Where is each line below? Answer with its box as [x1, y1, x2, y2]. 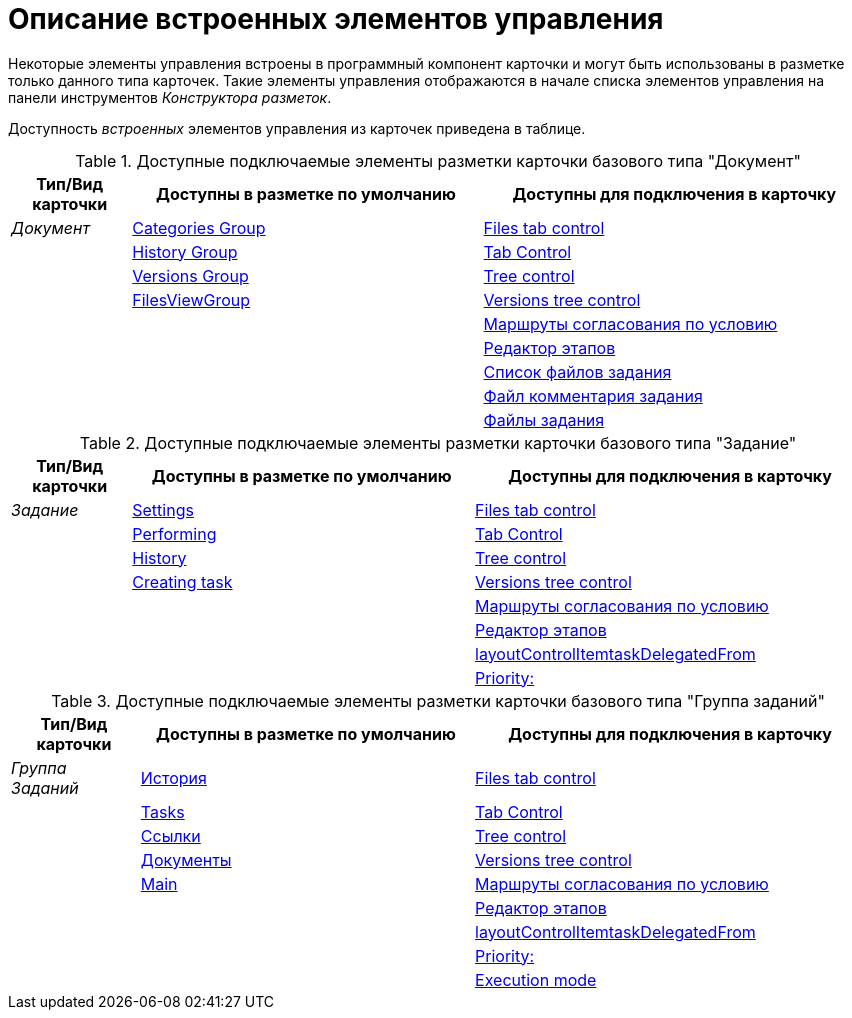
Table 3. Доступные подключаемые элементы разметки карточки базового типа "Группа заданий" [51, 690, 825, 711]
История [140, 767, 207, 788]
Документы [140, 849, 232, 870]
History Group [132, 241, 238, 262]
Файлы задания [483, 409, 605, 430]
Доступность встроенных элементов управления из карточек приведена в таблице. [8, 119, 586, 137]
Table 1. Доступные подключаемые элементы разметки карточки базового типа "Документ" [75, 150, 801, 171]
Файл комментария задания [483, 385, 703, 406]
